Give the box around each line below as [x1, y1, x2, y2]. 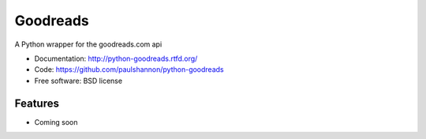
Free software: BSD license [34, 76, 122, 85]
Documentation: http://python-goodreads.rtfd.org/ [34, 54, 198, 63]
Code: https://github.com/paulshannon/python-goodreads [34, 65, 224, 74]
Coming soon [34, 117, 78, 126]
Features [14, 96, 59, 110]
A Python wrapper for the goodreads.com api [14, 39, 163, 49]
